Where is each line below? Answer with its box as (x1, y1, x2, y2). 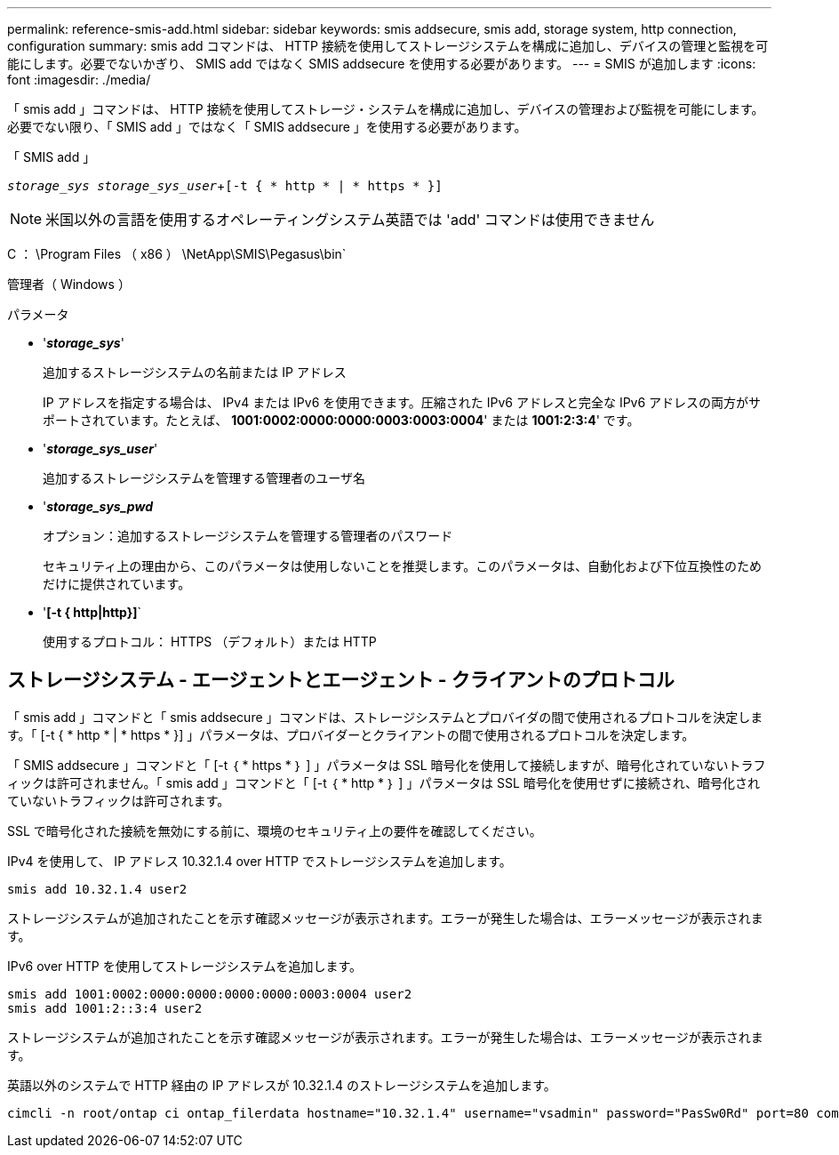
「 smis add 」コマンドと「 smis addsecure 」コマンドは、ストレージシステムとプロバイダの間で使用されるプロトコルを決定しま (7, 709, 763, 725)
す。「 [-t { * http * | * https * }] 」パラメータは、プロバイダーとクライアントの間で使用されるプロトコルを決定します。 (7, 726, 695, 742)
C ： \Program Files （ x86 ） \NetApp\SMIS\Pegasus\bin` (7, 246, 347, 261)
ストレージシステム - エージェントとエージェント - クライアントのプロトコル (7, 669, 675, 692)
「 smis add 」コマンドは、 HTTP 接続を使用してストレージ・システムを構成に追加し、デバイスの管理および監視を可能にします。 (7, 101, 764, 116)
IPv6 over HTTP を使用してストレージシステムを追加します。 (7, 958, 363, 974)
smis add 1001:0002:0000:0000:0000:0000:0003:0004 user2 (7, 986, 412, 1001)
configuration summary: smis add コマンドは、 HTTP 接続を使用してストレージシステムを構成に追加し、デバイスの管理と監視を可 (7, 38, 769, 53)
